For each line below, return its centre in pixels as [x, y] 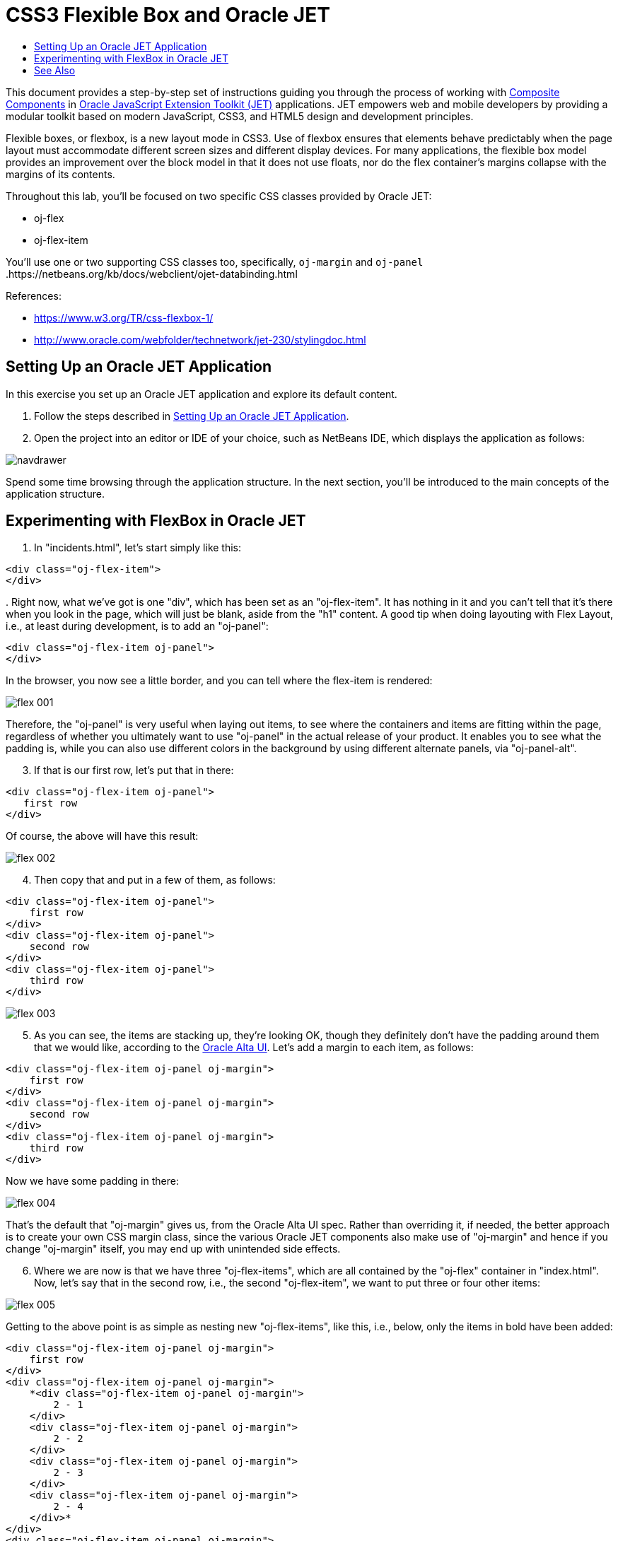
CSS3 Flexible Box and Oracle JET [168, 15]
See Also [55, 70]
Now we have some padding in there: [92, 1181]
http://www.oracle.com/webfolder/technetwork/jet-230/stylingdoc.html [200, 339]
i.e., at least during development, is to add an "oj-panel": [137, 626]
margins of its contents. [60, 174]
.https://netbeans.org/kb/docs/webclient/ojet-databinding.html [152, 274]
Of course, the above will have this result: [102, 836]
